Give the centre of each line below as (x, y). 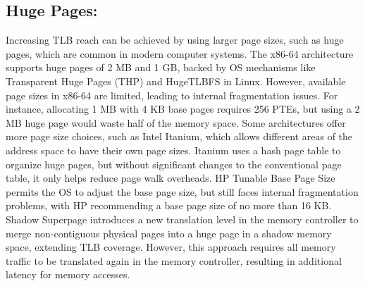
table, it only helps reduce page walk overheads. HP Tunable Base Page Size (171, 178)
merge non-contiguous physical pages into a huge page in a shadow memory (169, 233)
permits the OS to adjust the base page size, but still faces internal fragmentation (182, 191)
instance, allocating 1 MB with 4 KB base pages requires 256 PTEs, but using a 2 (183, 109)
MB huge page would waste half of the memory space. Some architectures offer (176, 122)
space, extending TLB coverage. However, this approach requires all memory (171, 247)
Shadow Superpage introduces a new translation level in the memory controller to (182, 219)
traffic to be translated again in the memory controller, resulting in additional (174, 260)
